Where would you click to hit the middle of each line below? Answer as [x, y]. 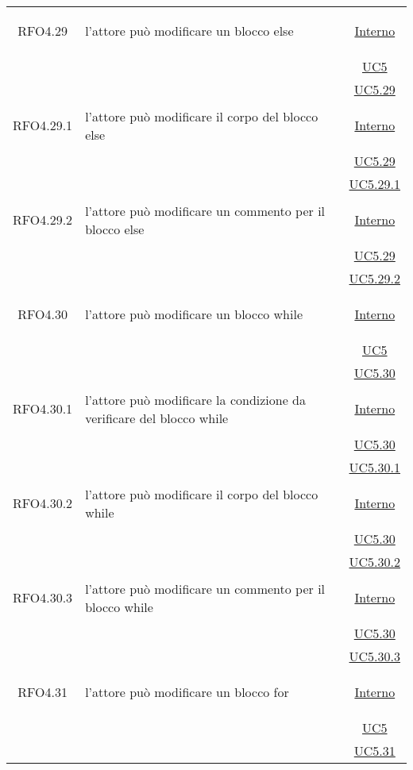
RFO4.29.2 [43, 219]
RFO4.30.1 [43, 408]
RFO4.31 [42, 692]
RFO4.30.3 [43, 597]
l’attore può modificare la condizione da [196, 399]
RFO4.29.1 [43, 125]
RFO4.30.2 [43, 503]
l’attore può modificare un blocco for [187, 692]
